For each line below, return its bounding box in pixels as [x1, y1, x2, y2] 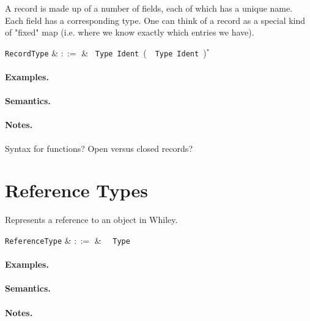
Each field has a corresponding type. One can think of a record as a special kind [5, 13, 306, 26]
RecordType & [5, 46, 59, 59]
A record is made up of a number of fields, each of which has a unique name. [5, 2, 293, 14]
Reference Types [5, 178, 148, 203]
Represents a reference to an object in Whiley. [5, 213, 178, 226]
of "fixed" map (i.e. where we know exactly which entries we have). [5, 26, 254, 39]
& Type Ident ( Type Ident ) [81, 46, 207, 59]
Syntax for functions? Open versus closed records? [5, 142, 193, 154]
